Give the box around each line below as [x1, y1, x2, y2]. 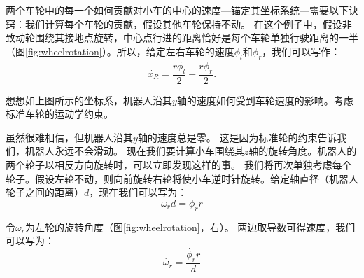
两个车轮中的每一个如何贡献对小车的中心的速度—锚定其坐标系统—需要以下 [6, 3, 349, 17]
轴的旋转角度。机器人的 [248, 144, 357, 158]
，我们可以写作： [262, 43, 341, 58]
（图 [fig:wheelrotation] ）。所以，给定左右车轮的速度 [6, 43, 234, 58]
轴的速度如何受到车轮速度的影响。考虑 [176, 92, 353, 107]
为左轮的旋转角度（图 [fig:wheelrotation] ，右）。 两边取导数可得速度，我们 [24, 219, 356, 234]
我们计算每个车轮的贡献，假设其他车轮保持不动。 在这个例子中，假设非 [24, 16, 352, 31]
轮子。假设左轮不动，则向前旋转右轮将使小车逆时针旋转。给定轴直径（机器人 [6, 171, 358, 186]
